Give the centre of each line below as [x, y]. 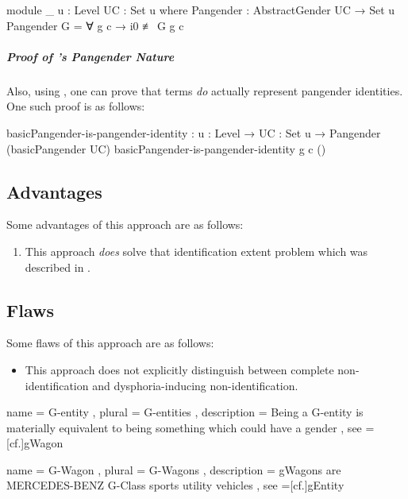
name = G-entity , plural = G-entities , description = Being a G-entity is [185, 412]
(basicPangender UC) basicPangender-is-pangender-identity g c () [166, 148]
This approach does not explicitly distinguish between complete [179, 369]
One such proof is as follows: [76, 106]
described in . [58, 267]
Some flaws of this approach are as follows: [110, 343]
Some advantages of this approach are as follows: [125, 224]
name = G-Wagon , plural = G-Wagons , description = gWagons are [174, 469]
